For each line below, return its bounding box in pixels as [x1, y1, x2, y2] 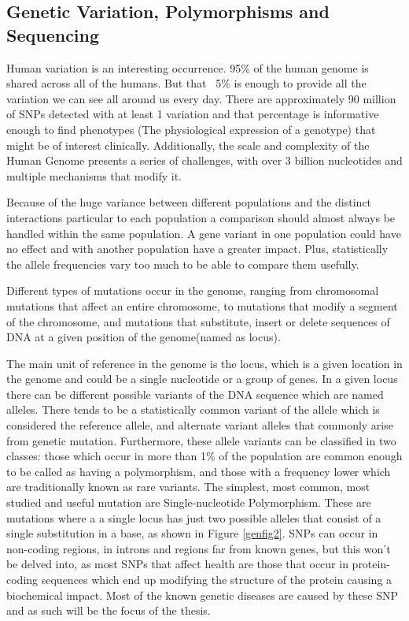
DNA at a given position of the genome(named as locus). [6, 329, 281, 345]
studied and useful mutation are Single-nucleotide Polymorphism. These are [6, 494, 371, 511]
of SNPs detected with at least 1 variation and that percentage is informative [6, 106, 379, 122]
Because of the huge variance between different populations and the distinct [6, 194, 372, 210]
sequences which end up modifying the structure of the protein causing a [41, 571, 392, 587]
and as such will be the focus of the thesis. [6, 602, 211, 619]
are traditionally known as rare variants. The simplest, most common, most [6, 478, 370, 495]
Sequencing [6, 22, 100, 46]
